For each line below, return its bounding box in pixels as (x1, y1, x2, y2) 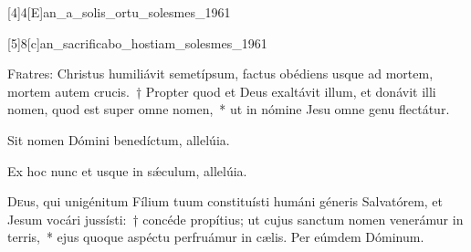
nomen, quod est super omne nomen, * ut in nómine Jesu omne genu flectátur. (7, 100, 450, 119)
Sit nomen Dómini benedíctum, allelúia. (7, 130, 230, 149)
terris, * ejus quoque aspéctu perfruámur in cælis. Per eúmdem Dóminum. (7, 227, 424, 247)
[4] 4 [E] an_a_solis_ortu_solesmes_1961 (7, 3, 231, 21)
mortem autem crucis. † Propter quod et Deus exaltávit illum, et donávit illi (7, 81, 436, 100)
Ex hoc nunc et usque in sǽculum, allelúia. (7, 161, 247, 180)
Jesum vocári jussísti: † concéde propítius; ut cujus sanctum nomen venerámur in (7, 209, 464, 228)
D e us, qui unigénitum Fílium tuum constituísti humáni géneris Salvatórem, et (7, 192, 444, 211)
